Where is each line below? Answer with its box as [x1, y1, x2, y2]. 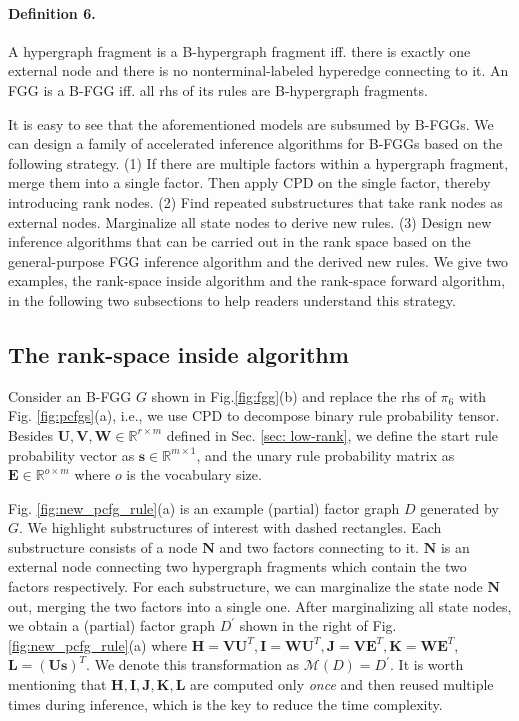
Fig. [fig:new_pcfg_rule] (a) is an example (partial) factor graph [8, 497, 400, 518]
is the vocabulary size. [126, 464, 262, 485]
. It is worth [390, 654, 464, 675]
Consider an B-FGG [8, 385, 132, 406]
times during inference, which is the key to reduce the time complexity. [8, 693, 443, 714]
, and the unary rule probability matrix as [196, 444, 455, 465]
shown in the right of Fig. [239, 615, 397, 636]
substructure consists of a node [8, 536, 198, 557]
